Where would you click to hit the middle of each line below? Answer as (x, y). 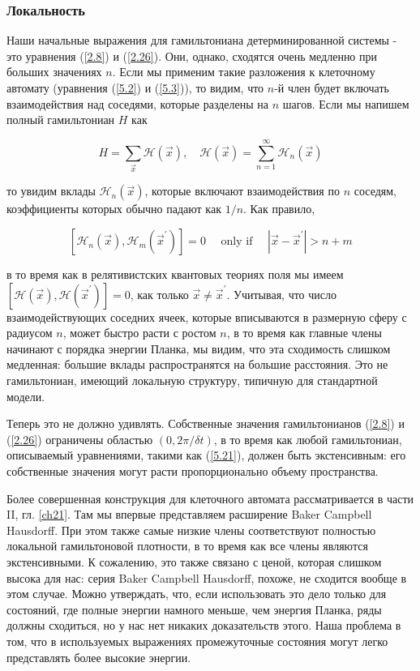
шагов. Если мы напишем (346, 103)
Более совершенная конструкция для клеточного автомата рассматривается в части (210, 498)
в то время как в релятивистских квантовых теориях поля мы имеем (175, 274)
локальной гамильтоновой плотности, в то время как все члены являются (187, 546)
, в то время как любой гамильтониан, (308, 439)
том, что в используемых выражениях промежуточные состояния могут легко (197, 641)
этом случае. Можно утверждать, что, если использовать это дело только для (197, 594)
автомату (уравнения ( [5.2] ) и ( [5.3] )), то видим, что (135, 88)
